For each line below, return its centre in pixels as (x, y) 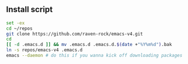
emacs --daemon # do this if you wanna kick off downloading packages (94, 56)
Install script (29, 10)
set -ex (16, 23)
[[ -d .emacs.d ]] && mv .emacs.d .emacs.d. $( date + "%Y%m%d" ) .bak (89, 45)
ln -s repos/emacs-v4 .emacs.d (44, 50)
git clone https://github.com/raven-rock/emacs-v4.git (75, 34)
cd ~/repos (19, 29)
